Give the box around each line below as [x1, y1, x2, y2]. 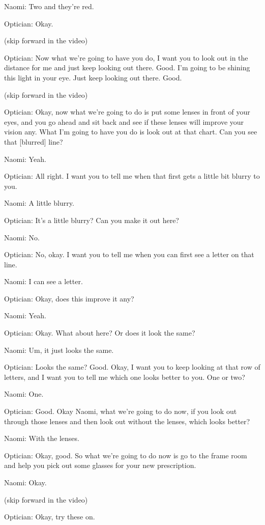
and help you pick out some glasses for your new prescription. [4, 460, 196, 471]
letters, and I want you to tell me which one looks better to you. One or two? [4, 371, 245, 382]
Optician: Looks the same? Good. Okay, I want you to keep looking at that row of [4, 362, 260, 372]
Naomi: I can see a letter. [4, 276, 83, 287]
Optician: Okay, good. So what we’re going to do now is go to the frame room [4, 450, 247, 460]
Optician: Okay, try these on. [4, 511, 95, 522]
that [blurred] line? [4, 136, 63, 147]
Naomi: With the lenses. [4, 433, 79, 444]
